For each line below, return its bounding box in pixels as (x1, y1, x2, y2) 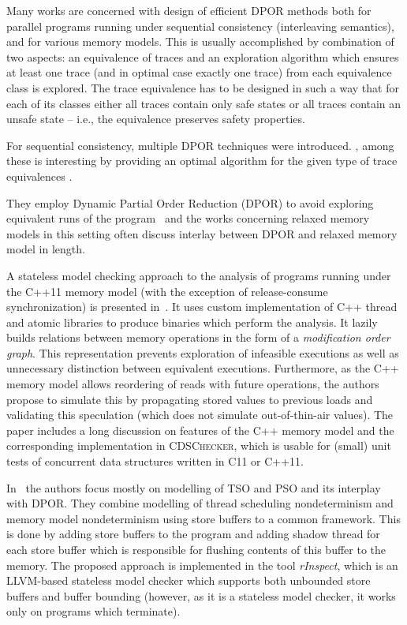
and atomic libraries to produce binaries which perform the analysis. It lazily (6, 313, 378, 330)
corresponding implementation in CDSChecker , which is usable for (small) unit (6, 437, 391, 454)
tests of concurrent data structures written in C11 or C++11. (6, 453, 304, 470)
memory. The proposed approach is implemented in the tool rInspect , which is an (6, 556, 398, 573)
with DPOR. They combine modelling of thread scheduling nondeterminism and (6, 495, 394, 511)
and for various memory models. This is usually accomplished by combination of (6, 33, 394, 50)
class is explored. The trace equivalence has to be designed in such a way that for (6, 79, 399, 95)
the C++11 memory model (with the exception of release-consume (6, 283, 328, 299)
